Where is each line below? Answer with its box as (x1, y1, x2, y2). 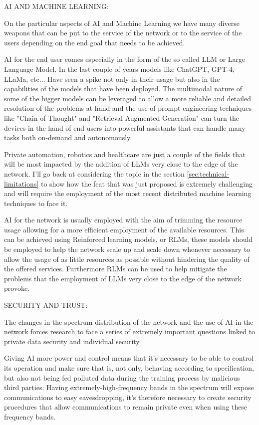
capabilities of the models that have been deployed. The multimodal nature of (4, 83, 242, 94)
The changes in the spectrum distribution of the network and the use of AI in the (4, 316, 254, 327)
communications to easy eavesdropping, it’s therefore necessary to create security (4, 392, 252, 402)
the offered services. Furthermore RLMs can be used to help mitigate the (4, 263, 227, 274)
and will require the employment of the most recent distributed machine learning (4, 188, 252, 199)
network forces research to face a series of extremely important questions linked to (4, 326, 256, 337)
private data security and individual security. (4, 336, 141, 346)
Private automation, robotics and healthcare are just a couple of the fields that (4, 149, 246, 159)
